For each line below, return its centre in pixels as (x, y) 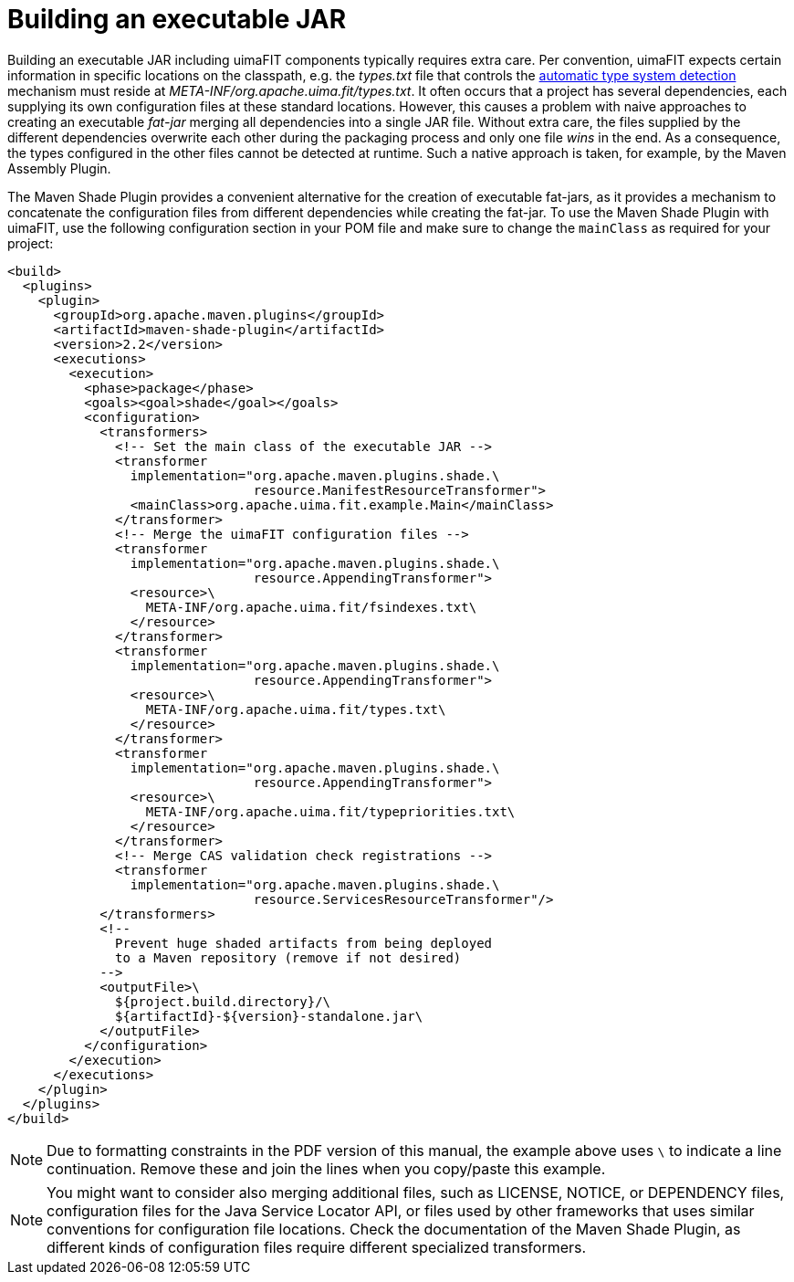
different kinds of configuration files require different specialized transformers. (317, 1247)
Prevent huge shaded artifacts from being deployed (304, 943)
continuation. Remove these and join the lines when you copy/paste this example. (326, 1168)
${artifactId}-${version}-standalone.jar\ (269, 1016)
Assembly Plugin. (59, 168)
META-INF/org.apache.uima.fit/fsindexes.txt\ (311, 607)
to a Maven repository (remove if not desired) (288, 957)
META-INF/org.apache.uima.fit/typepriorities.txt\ (330, 811)
